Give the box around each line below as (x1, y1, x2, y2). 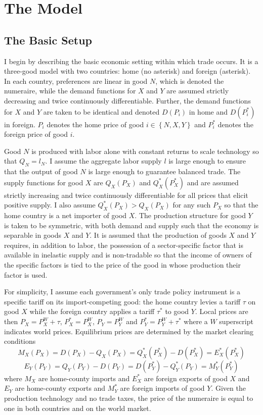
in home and (189, 106, 228, 117)
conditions (4, 336, 36, 346)
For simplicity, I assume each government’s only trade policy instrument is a (4, 286, 241, 297)
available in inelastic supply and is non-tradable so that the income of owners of (4, 249, 252, 260)
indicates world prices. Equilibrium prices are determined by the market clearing (4, 326, 254, 336)
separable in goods (4, 230, 61, 240)
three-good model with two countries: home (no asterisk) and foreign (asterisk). (4, 66, 251, 76)
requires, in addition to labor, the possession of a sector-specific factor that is (4, 239, 243, 250)
